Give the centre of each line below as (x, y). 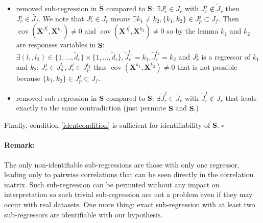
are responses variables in (56, 45)
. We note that (61, 19)
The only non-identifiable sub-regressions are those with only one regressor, (122, 164)
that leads (241, 97)
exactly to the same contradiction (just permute (91, 108)
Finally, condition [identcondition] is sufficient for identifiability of (107, 125)
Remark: (20, 145)
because (28, 78)
